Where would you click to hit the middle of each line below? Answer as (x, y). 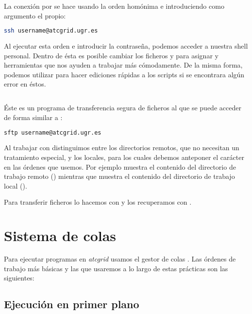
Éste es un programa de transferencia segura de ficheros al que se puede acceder (123, 108)
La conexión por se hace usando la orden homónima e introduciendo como (114, 6)
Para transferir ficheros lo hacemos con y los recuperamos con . (98, 202)
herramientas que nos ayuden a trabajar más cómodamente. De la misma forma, (123, 65)
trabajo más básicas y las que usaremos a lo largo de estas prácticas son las (116, 268)
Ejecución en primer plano (72, 304)
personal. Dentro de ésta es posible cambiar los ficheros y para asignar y (111, 55)
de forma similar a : (33, 117)
